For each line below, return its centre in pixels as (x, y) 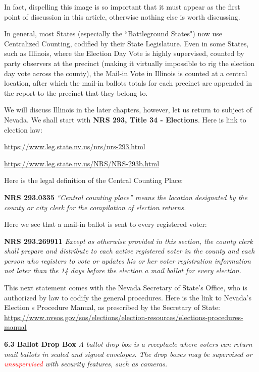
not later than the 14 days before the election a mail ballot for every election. (123, 270)
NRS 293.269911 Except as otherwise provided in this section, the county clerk (128, 241)
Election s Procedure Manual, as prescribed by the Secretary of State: (112, 307)
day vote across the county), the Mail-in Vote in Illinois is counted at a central (126, 73)
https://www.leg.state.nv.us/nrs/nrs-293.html (75, 146)
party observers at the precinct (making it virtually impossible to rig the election (129, 63)
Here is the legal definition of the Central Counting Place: (94, 180)
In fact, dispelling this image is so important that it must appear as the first (122, 7)
